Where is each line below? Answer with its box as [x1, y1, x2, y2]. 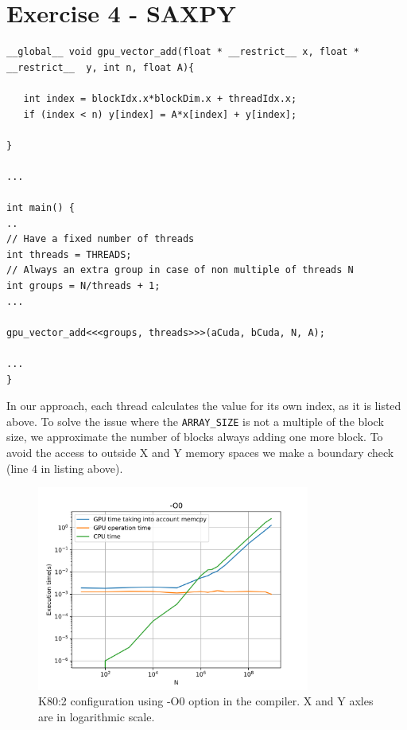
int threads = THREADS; [6, 248, 132, 260]
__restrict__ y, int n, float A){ [6, 61, 195, 73]
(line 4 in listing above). [6, 459, 123, 476]
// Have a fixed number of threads [6, 233, 195, 245]
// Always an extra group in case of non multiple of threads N [6, 264, 354, 276]
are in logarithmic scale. [38, 708, 155, 724]
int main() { [6, 202, 75, 214]
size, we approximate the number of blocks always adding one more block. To [6, 428, 383, 445]
